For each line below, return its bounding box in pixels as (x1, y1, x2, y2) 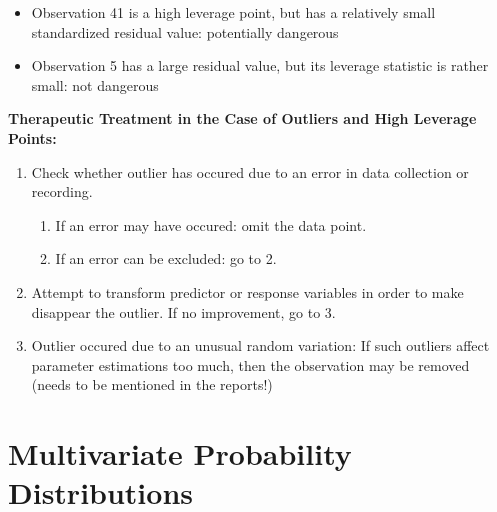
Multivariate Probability (8, 433, 352, 474)
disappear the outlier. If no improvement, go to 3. (31, 301, 336, 322)
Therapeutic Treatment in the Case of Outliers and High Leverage (8, 108, 477, 129)
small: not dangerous (31, 74, 159, 95)
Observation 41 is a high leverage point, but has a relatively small (31, 2, 436, 22)
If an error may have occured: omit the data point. (55, 214, 367, 235)
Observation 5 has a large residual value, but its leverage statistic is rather (31, 55, 489, 76)
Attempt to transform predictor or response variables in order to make (31, 281, 464, 302)
